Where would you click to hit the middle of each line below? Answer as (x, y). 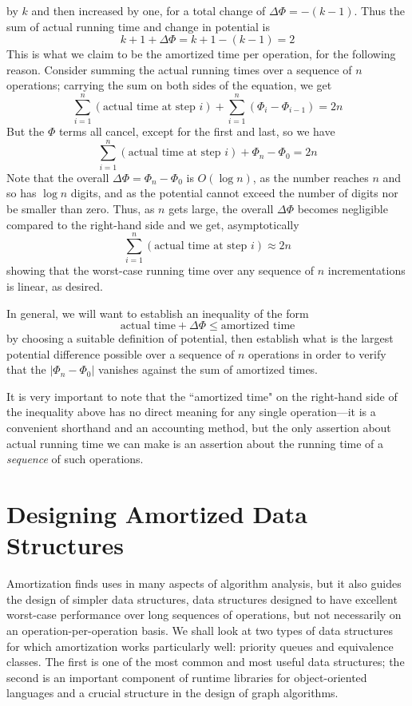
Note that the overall (58, 177)
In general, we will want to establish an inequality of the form (158, 313)
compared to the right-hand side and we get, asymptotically (153, 224)
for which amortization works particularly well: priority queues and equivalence (200, 646)
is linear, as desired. (55, 286)
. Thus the (380, 10)
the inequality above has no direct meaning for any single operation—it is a (191, 412)
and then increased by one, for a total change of (149, 10)
